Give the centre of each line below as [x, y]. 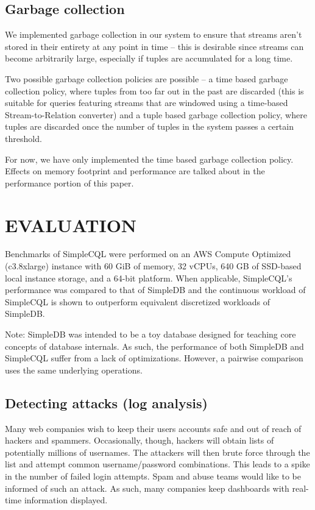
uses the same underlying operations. [74, 370]
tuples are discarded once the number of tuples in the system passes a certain [149, 126]
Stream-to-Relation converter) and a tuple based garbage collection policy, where [156, 114]
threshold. [23, 138]
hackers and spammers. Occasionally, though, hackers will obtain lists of [140, 440]
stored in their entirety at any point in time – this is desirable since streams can [154, 46]
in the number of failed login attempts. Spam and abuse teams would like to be [153, 476]
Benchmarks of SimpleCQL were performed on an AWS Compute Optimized [148, 254]
